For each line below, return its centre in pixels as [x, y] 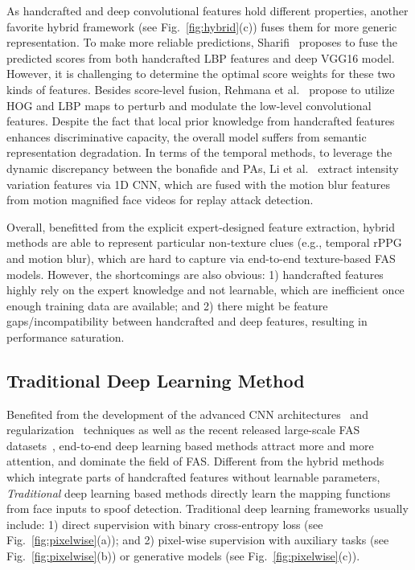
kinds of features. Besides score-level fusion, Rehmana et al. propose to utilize [201, 89]
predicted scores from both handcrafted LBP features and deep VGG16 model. [201, 57]
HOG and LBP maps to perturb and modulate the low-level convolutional [189, 105]
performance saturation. [66, 336]
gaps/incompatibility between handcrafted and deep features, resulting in [187, 321]
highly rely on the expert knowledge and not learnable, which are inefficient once [205, 290]
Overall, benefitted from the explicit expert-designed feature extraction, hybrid [201, 226]
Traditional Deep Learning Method [156, 380]
